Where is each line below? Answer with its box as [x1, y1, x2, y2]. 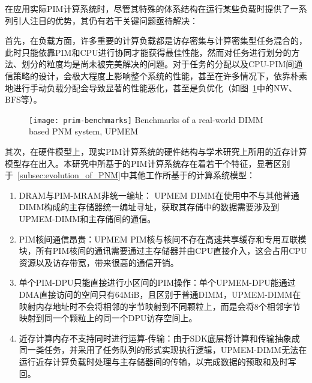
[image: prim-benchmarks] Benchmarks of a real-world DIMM [29, 113, 263, 125]
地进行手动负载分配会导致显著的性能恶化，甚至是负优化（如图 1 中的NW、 [5, 81, 297, 94]
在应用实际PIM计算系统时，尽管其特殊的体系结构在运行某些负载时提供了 [5, 2, 290, 14]
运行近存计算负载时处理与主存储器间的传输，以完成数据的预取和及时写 [19, 355, 296, 367]
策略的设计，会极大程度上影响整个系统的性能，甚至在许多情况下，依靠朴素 [13, 69, 307, 82]
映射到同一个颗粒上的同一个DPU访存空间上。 [19, 312, 197, 324]
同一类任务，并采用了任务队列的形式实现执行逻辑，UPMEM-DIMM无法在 [19, 343, 307, 356]
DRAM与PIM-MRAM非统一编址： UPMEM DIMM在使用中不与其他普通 [19, 188, 299, 201]
